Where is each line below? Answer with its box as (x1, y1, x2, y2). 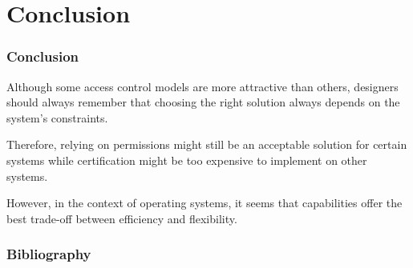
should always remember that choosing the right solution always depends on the (6, 94, 400, 110)
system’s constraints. (6, 109, 108, 126)
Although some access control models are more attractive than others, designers (6, 78, 399, 94)
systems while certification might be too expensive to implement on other (6, 151, 367, 168)
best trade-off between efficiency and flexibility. (6, 210, 237, 226)
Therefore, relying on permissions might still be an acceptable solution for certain (6, 136, 407, 153)
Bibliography (6, 244, 91, 264)
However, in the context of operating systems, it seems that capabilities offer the (6, 194, 403, 211)
